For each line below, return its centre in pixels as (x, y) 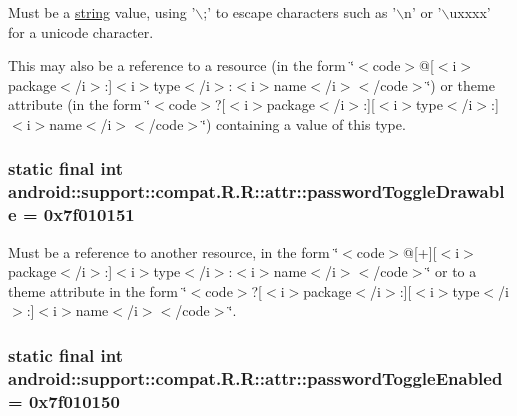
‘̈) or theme (460, 84)
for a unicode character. (81, 31)
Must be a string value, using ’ (102, 12)
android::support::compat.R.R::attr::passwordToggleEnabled (255, 377)
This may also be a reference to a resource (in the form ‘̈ (181, 65)
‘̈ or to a (451, 271)
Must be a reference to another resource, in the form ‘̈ (173, 251)
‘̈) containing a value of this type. (304, 123)
